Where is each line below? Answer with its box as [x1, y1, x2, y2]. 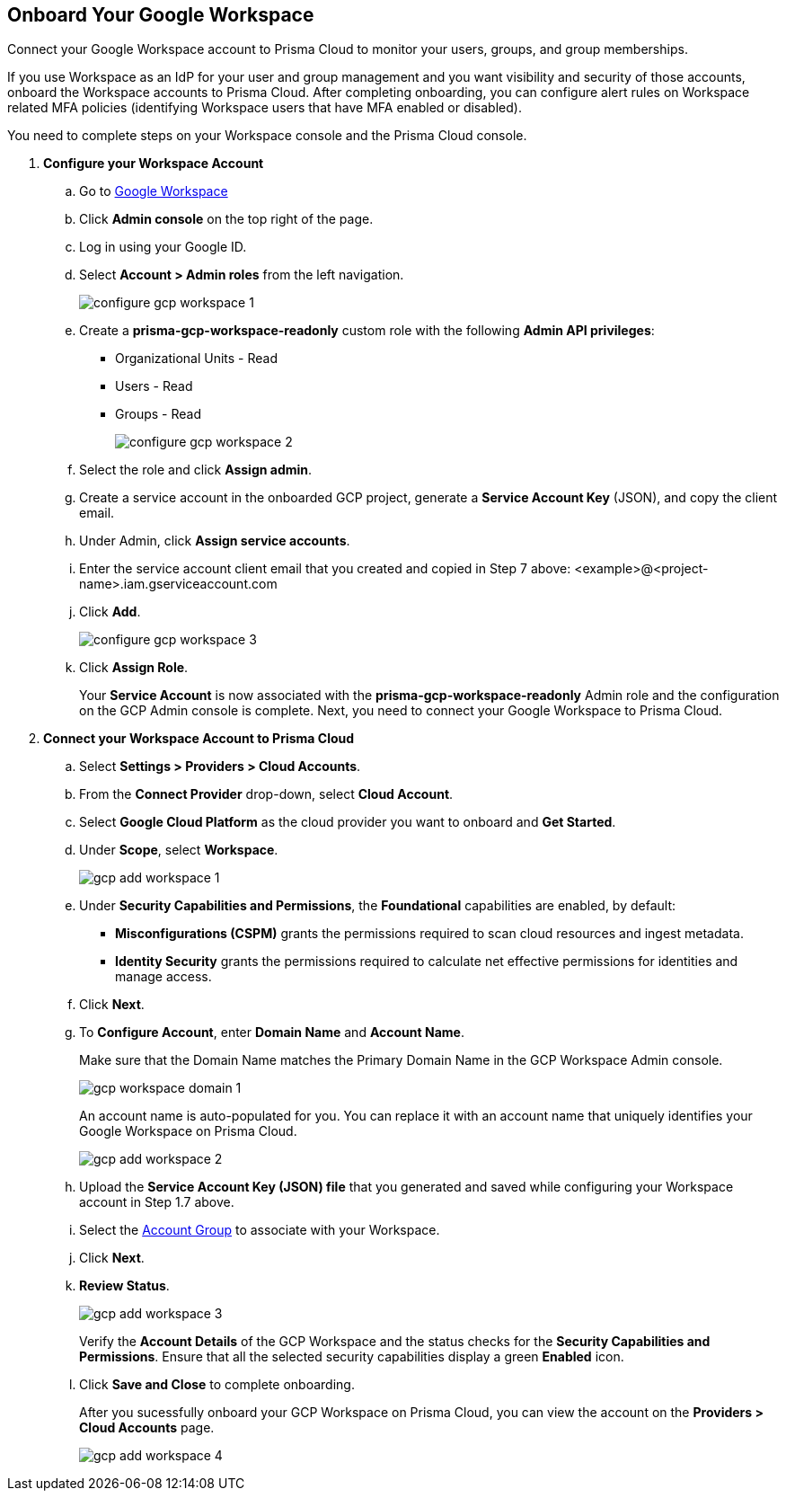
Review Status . [79, 1278, 170, 1294]
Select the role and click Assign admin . [79, 462, 313, 478]
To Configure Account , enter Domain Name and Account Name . [79, 1024, 464, 1041]
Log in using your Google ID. [79, 239, 247, 255]
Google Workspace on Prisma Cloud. [79, 1123, 297, 1139]
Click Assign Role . [79, 660, 189, 676]
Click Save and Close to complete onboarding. [79, 1377, 355, 1393]
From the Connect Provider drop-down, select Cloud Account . [79, 786, 454, 802]
